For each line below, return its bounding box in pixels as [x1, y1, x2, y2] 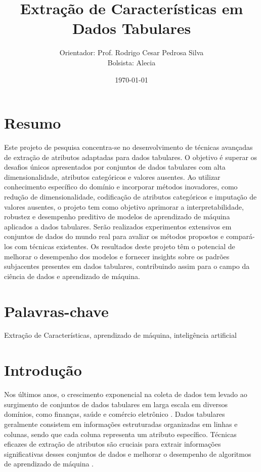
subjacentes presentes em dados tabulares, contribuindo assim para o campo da [4, 261, 250, 271]
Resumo [4, 112, 61, 133]
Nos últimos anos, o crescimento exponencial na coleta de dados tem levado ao [4, 389, 247, 400]
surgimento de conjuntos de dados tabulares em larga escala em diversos [4, 399, 228, 409]
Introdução [4, 360, 82, 380]
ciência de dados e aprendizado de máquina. [4, 270, 140, 281]
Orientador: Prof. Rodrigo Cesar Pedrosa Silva [59, 47, 204, 58]
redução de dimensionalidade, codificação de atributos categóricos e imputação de [4, 191, 257, 202]
